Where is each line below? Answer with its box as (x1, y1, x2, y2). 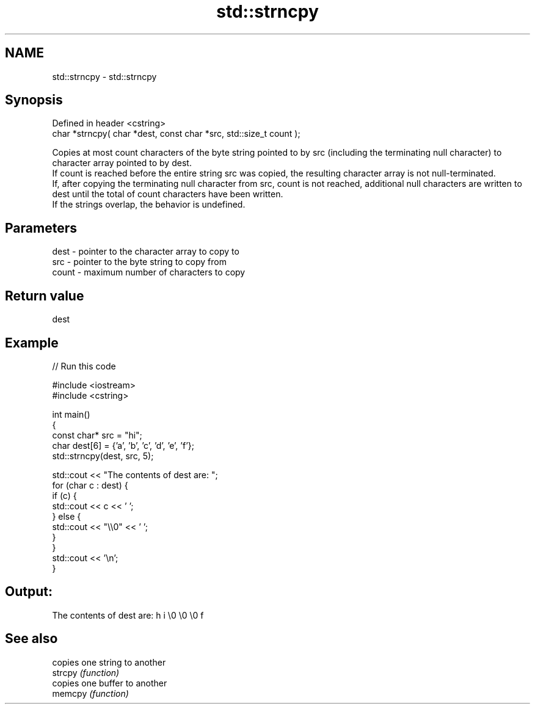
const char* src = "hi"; (52, 429, 142, 440)
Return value (5, 288, 84, 304)
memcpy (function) (52, 688, 129, 699)
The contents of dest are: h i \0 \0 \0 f (52, 609, 204, 620)
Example (5, 335, 59, 351)
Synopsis (5, 92, 63, 108)
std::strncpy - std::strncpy (52, 71, 157, 82)
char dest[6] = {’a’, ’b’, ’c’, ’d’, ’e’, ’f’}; (52, 440, 194, 451)
